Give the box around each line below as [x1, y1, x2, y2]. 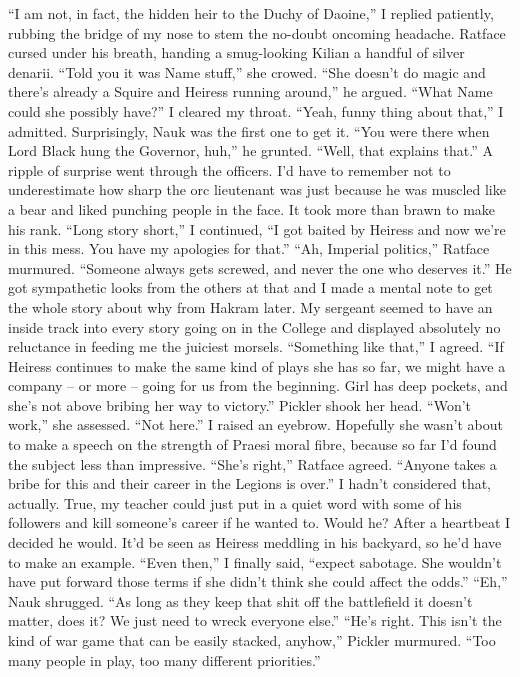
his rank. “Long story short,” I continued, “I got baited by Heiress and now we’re [8, 218, 506, 239]
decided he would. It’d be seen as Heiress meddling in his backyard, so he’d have [8, 532, 502, 553]
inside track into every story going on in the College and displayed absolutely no [8, 316, 501, 337]
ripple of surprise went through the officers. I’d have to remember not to [8, 159, 451, 180]
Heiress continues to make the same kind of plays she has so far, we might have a [8, 355, 506, 376]
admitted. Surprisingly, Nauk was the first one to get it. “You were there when [8, 120, 490, 141]
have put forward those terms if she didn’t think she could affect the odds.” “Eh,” [8, 571, 508, 592]
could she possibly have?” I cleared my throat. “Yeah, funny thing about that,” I [8, 100, 504, 121]
